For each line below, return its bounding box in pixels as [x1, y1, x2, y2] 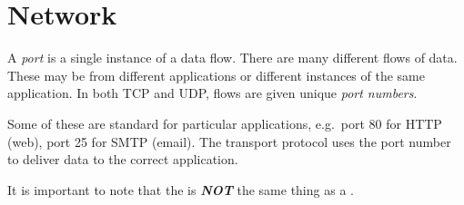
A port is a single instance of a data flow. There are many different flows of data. [7, 48, 458, 67]
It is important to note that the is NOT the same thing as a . [7, 180, 354, 199]
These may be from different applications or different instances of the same [7, 65, 425, 84]
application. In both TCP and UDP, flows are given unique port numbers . [7, 83, 418, 102]
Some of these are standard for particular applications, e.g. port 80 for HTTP [7, 113, 442, 132]
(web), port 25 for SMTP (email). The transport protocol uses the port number [7, 132, 451, 151]
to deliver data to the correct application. [7, 150, 238, 169]
